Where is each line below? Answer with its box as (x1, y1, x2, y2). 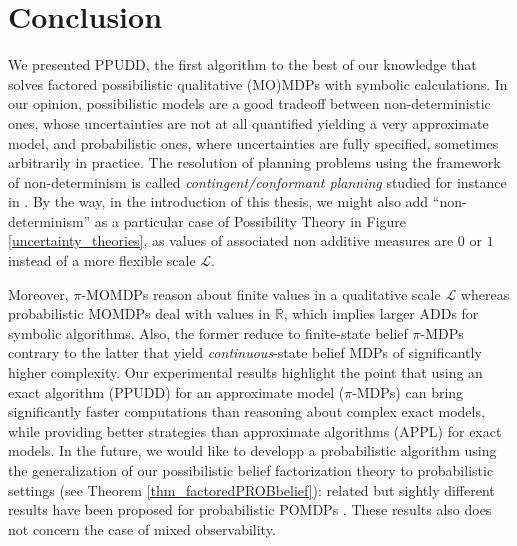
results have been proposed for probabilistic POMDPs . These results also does (8, 499, 492, 520)
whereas (460, 283, 510, 304)
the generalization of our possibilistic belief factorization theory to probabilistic (8, 460, 494, 480)
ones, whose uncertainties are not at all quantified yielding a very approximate (8, 112, 489, 133)
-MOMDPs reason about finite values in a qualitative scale (81, 283, 441, 304)
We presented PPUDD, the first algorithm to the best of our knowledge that (8, 54, 477, 75)
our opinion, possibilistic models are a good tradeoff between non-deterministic (8, 93, 491, 114)
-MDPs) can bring (352, 381, 464, 402)
